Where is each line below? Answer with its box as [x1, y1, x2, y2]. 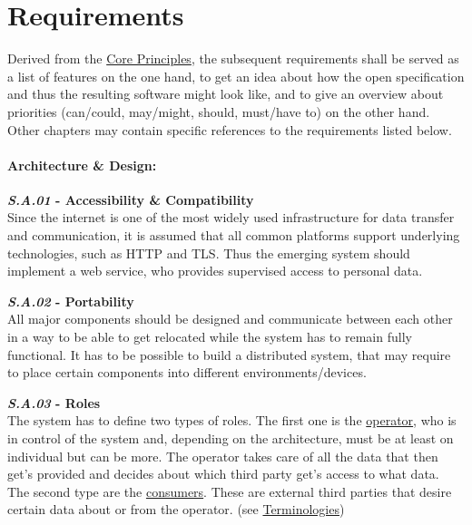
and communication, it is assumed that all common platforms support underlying [7, 226, 460, 245]
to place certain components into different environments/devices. [7, 363, 367, 382]
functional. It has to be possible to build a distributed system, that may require [7, 345, 451, 364]
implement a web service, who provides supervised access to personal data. [7, 261, 423, 280]
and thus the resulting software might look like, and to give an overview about [7, 84, 444, 103]
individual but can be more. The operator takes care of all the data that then [7, 446, 438, 465]
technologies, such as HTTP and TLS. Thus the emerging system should [7, 243, 410, 262]
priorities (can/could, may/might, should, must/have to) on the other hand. [7, 102, 430, 121]
